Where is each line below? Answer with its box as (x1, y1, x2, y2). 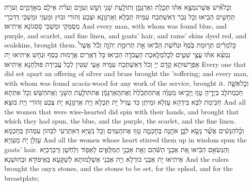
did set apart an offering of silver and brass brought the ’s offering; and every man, (4, 68, 249, 78)
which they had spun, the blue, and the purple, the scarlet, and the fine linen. (4, 116, 236, 126)
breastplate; (4, 172, 39, 183)
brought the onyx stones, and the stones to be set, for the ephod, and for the (4, 163, 233, 173)
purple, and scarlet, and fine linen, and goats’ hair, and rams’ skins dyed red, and (4, 30, 247, 40)
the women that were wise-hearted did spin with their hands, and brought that (4, 106, 239, 116)
